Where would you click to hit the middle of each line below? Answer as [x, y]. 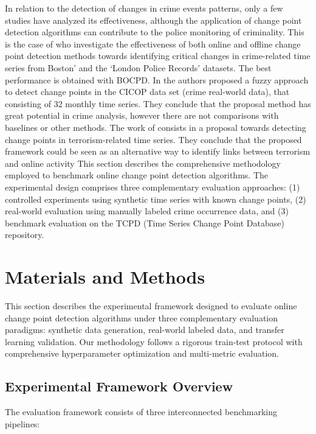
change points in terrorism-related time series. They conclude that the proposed [153, 139]
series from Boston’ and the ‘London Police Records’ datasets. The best [138, 67]
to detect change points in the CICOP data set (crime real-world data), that [147, 92]
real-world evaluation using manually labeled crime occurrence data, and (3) [147, 211]
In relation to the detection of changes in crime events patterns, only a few [144, 8]
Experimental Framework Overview [119, 386]
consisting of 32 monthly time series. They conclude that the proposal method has [158, 103]
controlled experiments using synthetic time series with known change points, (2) [156, 199]
